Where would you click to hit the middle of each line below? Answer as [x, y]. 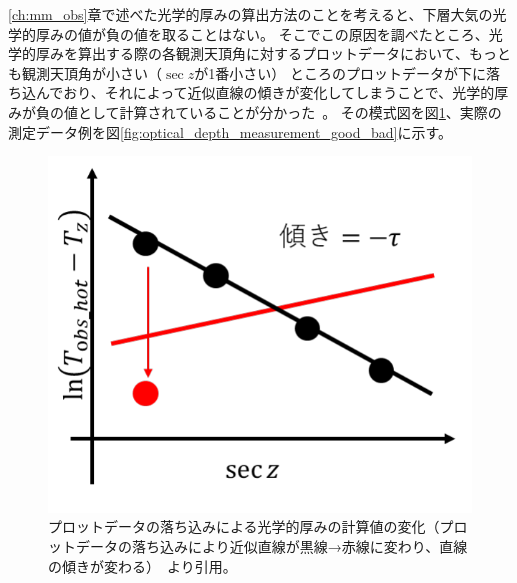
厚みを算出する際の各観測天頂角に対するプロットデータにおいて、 [252, 53]
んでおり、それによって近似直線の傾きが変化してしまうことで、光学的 [265, 92]
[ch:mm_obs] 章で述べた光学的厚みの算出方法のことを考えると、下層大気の [250, 14]
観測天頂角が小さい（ [91, 72]
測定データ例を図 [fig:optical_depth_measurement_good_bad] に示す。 [230, 131]
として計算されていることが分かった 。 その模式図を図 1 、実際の [289, 111]
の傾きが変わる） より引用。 [142, 565]
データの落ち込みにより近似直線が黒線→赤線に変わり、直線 [271, 546]
